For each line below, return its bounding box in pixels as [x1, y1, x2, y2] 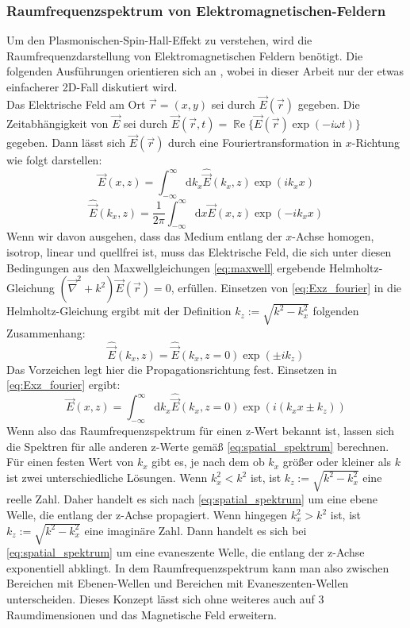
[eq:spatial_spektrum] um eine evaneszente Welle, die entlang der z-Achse [6, 544, 365, 561]
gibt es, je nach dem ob [151, 453, 265, 470]
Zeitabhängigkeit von [6, 115, 109, 132]
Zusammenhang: [6, 324, 86, 341]
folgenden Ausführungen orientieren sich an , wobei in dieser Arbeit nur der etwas [6, 63, 404, 79]
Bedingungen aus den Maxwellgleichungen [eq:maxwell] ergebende [6, 259, 326, 275]
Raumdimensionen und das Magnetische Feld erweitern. [6, 606, 277, 622]
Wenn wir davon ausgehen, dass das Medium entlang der [6, 228, 282, 245]
